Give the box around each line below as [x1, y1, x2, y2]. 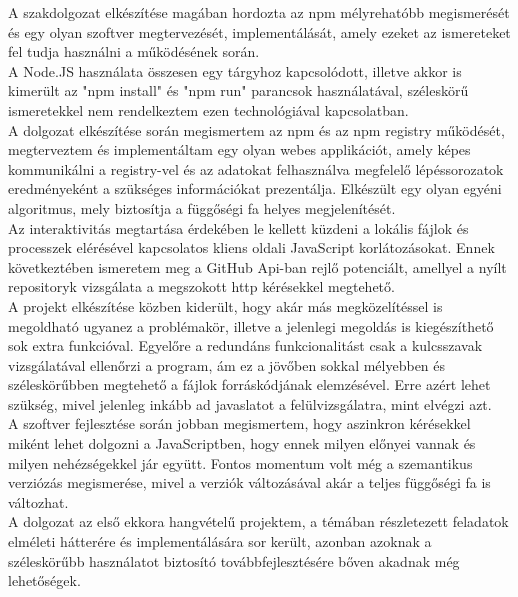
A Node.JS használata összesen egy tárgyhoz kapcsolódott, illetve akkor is [8, 60, 462, 81]
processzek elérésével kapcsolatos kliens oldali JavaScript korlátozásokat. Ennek [8, 237, 495, 258]
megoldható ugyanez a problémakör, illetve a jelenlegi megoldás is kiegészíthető [8, 315, 494, 336]
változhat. [8, 491, 69, 512]
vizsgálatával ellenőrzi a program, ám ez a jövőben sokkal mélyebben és [8, 354, 446, 375]
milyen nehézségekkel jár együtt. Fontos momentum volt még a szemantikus [8, 452, 473, 473]
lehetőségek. [8, 570, 81, 591]
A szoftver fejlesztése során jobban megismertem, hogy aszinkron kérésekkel [8, 413, 471, 434]
